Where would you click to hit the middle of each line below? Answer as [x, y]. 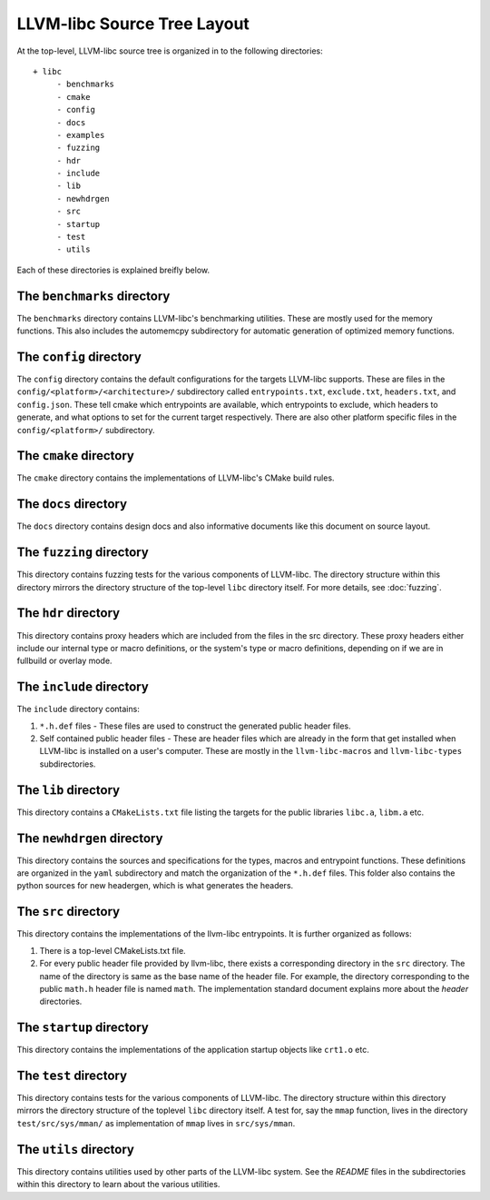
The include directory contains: [78, 709]
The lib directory [69, 790]
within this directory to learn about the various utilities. [118, 1185]
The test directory [72, 1076]
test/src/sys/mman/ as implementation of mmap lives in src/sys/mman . [156, 1123]
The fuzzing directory [83, 553]
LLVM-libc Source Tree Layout [133, 24]
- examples [81, 135]
